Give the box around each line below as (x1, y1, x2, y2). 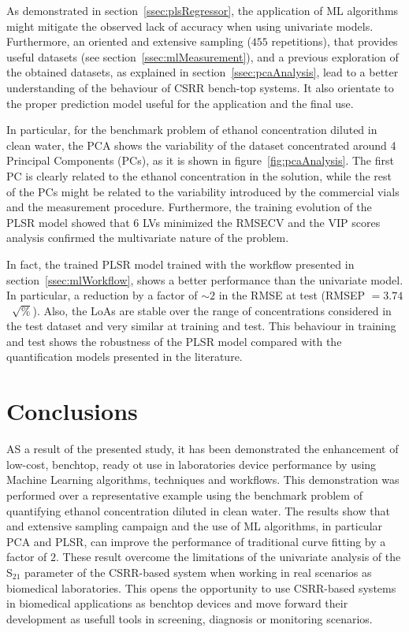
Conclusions (6, 395, 138, 427)
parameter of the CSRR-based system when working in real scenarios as (24, 563, 372, 580)
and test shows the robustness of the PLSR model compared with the (6, 333, 342, 349)
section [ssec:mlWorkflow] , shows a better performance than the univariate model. (6, 271, 403, 288)
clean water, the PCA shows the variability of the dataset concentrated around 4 (6, 136, 396, 153)
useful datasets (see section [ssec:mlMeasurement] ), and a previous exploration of (6, 48, 399, 65)
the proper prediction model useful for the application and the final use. (6, 95, 354, 111)
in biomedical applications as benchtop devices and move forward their (6, 595, 348, 612)
